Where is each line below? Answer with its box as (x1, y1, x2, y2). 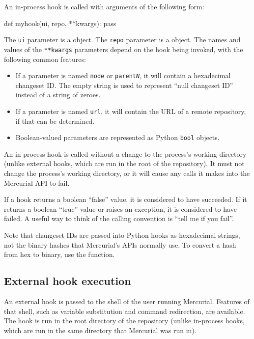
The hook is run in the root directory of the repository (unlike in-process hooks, (4, 315, 245, 326)
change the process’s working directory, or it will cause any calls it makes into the (4, 168, 250, 178)
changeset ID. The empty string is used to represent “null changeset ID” (15, 80, 233, 90)
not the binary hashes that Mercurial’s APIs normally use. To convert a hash (4, 239, 236, 250)
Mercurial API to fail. (4, 177, 70, 188)
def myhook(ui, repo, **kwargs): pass (4, 18, 116, 28)
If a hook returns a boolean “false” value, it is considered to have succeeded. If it (4, 194, 247, 204)
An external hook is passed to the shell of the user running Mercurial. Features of (4, 296, 250, 306)
